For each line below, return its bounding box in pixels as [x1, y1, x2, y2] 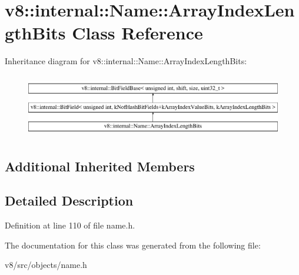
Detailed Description [5, 191, 134, 210]
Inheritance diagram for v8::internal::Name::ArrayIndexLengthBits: [5, 55, 247, 67]
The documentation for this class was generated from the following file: [5, 238, 261, 251]
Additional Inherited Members [5, 157, 195, 175]
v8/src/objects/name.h [5, 259, 87, 271]
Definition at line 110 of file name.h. [5, 219, 135, 231]
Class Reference [72, 21, 203, 45]
